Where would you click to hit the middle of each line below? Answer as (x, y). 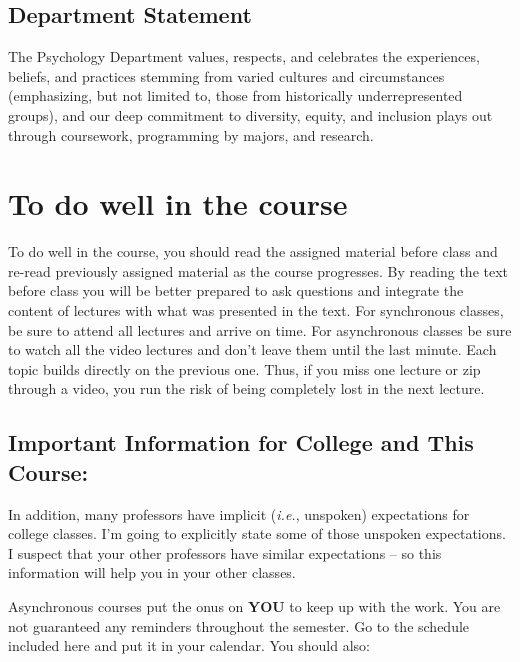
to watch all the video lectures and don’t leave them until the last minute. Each (252, 349)
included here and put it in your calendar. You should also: (189, 645)
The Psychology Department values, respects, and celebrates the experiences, (244, 56)
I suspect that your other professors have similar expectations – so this (225, 552)
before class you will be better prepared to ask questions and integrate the (236, 290)
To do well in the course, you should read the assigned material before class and (253, 251)
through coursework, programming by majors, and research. (191, 134)
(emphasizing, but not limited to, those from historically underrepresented (235, 95)
